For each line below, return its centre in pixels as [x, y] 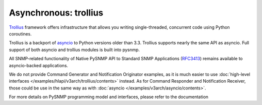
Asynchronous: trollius [56, 13]
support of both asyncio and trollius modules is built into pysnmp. [74, 50]
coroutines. [20, 34]
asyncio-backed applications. [39, 65]
